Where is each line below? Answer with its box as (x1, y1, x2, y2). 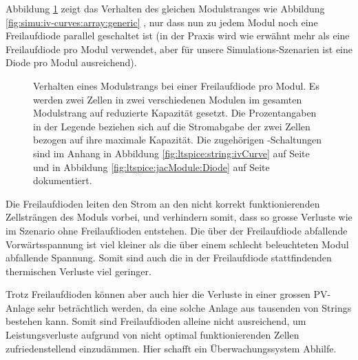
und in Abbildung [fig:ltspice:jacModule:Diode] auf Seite (33, 159, 270, 174)
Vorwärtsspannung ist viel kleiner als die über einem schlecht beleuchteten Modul (6, 237, 349, 251)
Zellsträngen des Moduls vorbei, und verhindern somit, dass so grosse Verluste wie (6, 210, 352, 224)
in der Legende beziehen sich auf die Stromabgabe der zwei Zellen (33, 119, 310, 133)
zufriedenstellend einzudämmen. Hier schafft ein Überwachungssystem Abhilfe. (6, 341, 337, 355)
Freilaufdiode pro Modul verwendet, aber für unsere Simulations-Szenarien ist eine (6, 41, 352, 56)
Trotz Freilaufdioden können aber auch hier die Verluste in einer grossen (6, 287, 310, 301)
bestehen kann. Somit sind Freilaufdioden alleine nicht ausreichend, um (6, 314, 306, 328)
